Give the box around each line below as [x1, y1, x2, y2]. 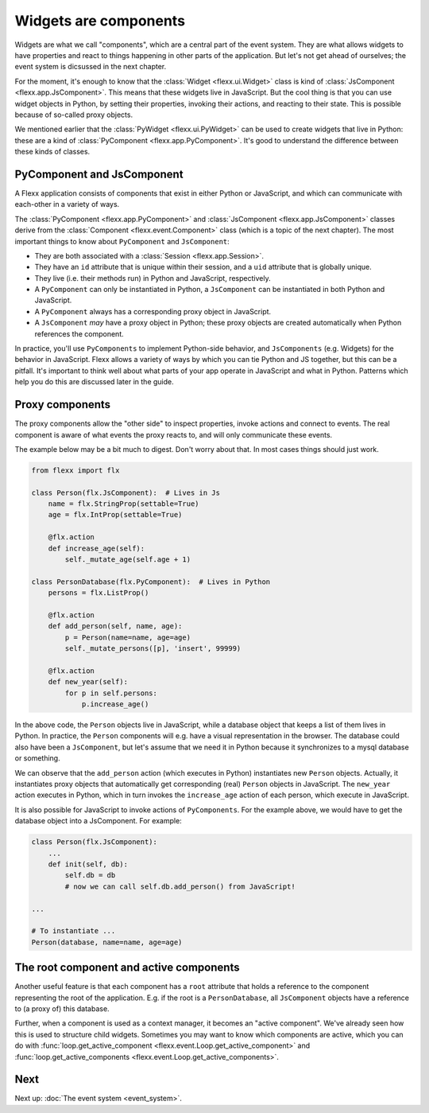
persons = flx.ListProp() [48, 589, 149, 597]
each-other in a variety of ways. [14, 200, 120, 209]
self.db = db [64, 871, 116, 880]
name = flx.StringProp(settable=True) [48, 500, 199, 508]
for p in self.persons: [64, 688, 158, 698]
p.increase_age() [81, 700, 149, 709]
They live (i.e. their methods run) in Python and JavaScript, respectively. [34, 273, 271, 282]
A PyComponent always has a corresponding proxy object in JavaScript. [34, 306, 272, 316]
